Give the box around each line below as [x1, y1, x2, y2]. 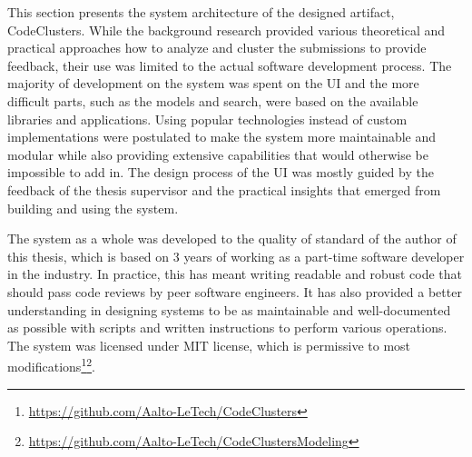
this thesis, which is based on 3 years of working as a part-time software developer [7, 246, 465, 265]
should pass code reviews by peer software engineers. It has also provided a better [7, 282, 462, 301]
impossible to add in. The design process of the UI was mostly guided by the [7, 163, 434, 182]
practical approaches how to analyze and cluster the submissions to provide [7, 38, 427, 57]
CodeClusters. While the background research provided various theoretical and [7, 20, 446, 39]
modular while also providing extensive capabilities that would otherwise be [7, 144, 429, 164]
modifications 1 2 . [7, 354, 95, 375]
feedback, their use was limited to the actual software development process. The [7, 55, 452, 75]
